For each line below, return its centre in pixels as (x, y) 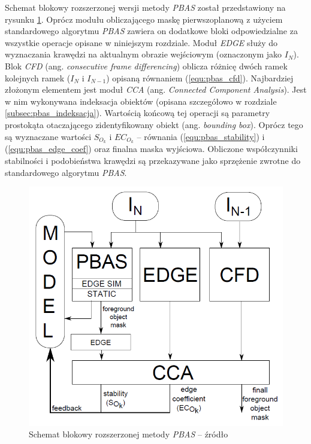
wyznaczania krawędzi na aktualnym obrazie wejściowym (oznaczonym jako (144, 54)
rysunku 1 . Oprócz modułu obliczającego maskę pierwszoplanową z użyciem (144, 19)
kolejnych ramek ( (38, 77)
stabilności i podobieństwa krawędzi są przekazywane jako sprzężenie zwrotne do (153, 160)
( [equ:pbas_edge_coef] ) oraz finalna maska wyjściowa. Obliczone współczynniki (151, 149)
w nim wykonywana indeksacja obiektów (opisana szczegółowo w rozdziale (141, 101)
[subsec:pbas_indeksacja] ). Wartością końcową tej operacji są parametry (138, 113)
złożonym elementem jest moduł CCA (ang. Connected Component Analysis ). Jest (156, 89)
